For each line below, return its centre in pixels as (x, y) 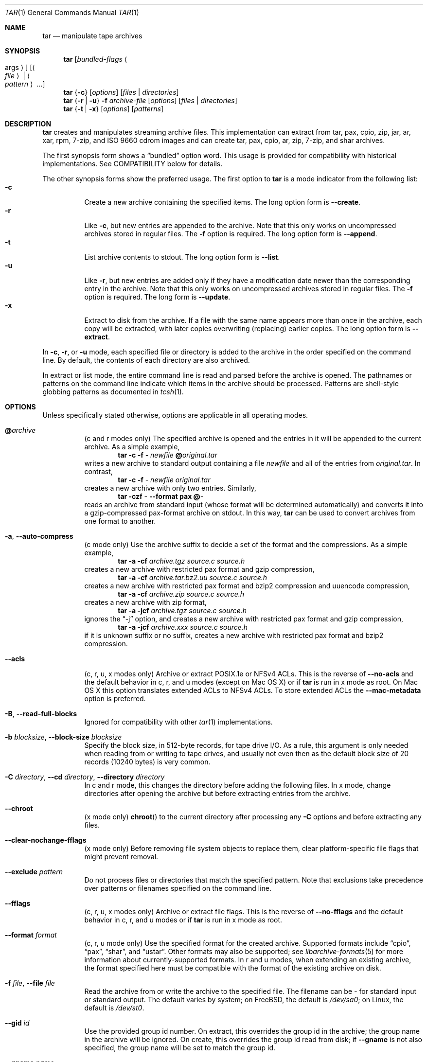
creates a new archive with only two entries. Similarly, (170, 488)
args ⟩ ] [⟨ (20, 67)
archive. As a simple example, (132, 447)
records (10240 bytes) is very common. (147, 762)
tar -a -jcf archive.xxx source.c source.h (183, 627)
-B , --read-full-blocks (41, 714)
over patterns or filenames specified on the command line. (178, 888)
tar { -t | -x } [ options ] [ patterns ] (114, 109)
